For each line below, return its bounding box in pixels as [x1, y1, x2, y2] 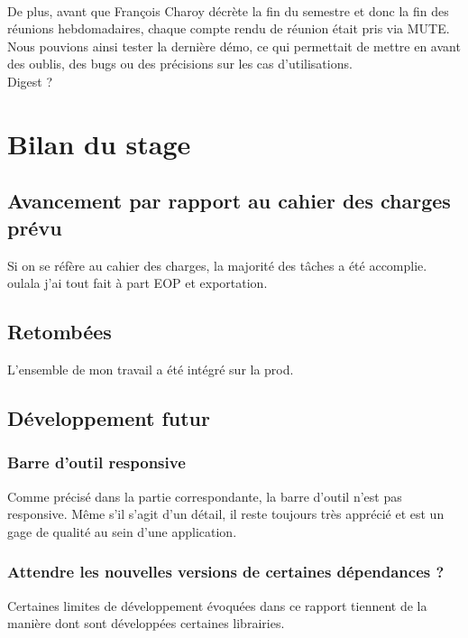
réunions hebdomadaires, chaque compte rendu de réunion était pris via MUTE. [7, 19, 450, 38]
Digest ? [7, 71, 53, 90]
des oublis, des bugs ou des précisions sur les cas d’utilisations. [7, 54, 353, 73]
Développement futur [7, 403, 210, 431]
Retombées [7, 318, 112, 346]
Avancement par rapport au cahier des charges [7, 187, 451, 215]
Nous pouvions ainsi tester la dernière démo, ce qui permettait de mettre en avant [7, 36, 461, 55]
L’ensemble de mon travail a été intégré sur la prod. [7, 359, 294, 378]
